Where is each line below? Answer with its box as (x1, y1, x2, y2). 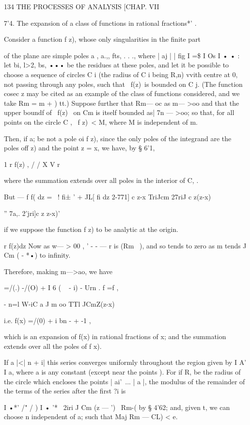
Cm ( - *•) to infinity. (4, 250, 71, 260)
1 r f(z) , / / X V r (4, 159, 60, 169)
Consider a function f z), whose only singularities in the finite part (4, 34, 201, 44)
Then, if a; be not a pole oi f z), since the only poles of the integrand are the (4, 133, 232, 143)
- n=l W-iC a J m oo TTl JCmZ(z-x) (4, 299, 115, 309)
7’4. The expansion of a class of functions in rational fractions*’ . (4, 17, 197, 28)
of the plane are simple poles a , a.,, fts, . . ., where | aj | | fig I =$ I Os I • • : (4, 50, 240, 60)
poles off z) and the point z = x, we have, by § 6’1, (4, 143, 155, 153)
